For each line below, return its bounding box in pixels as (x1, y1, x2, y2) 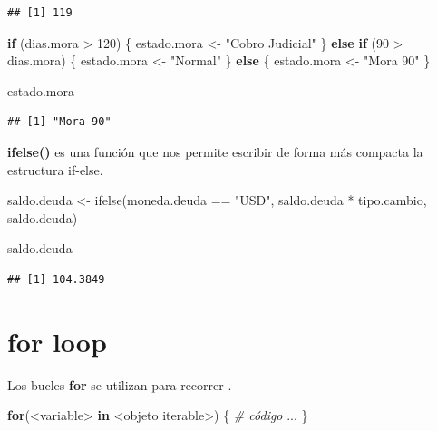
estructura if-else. (7, 160, 103, 179)
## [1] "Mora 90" (7, 115, 112, 129)
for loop (7, 322, 107, 359)
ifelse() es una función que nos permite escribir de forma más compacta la (7, 142, 423, 161)
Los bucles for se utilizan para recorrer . (7, 375, 232, 394)
